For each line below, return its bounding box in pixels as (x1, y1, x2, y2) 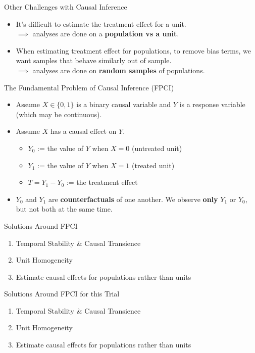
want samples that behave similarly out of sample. (16, 55, 172, 66)
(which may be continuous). (16, 109, 102, 119)
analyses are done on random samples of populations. (32, 65, 205, 75)
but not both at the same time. (16, 204, 113, 214)
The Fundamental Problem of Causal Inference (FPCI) (4, 82, 174, 92)
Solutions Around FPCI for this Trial (4, 288, 120, 299)
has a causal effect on (50, 126, 117, 136)
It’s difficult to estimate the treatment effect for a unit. (16, 18, 186, 29)
